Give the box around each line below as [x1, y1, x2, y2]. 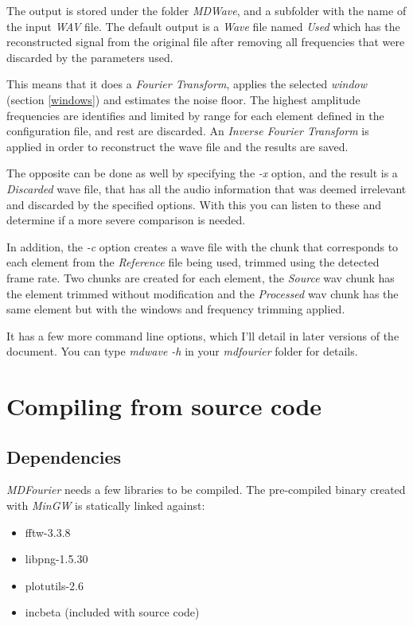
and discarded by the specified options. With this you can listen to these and [6, 196, 382, 212]
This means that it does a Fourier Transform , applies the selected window [6, 76, 368, 92]
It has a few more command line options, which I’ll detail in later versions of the [6, 327, 399, 344]
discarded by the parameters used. [6, 49, 173, 65]
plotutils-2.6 [25, 577, 84, 593]
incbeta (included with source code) [25, 604, 200, 620]
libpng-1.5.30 [25, 550, 88, 567]
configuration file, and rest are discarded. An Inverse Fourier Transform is [6, 122, 369, 139]
